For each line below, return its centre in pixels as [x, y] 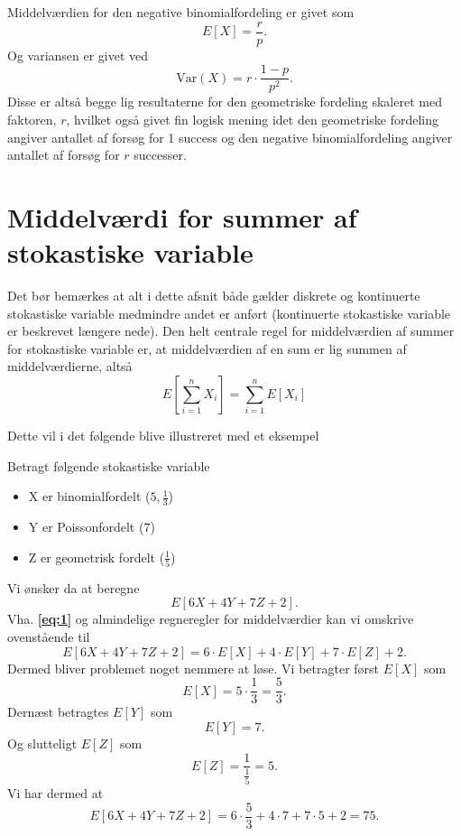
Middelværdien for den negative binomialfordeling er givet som [181, 12]
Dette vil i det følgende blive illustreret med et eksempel [163, 435]
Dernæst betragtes [58, 712]
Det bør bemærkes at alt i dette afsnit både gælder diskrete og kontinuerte [214, 295]
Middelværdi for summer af [182, 216]
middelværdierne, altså [70, 366]
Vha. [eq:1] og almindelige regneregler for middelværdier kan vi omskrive [211, 619]
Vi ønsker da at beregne [74, 587]
